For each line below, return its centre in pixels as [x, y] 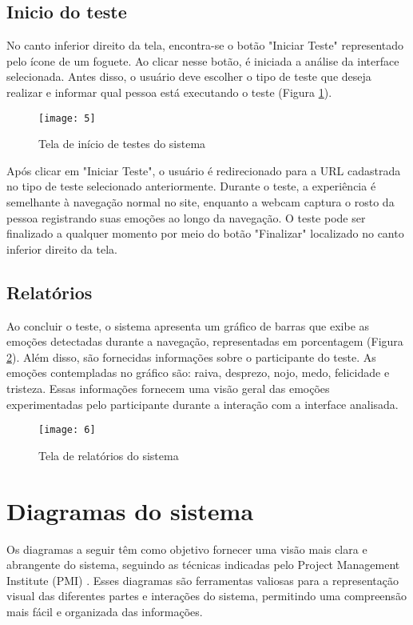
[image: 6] [67, 430]
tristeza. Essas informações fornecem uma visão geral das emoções [168, 388]
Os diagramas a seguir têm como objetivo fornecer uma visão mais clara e [187, 549]
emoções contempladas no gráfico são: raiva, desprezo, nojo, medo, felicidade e [198, 373]
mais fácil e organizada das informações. [105, 611]
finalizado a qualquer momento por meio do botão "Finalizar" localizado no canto [205, 233]
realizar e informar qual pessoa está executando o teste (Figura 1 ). [169, 92]
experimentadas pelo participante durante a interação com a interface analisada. [203, 404]
